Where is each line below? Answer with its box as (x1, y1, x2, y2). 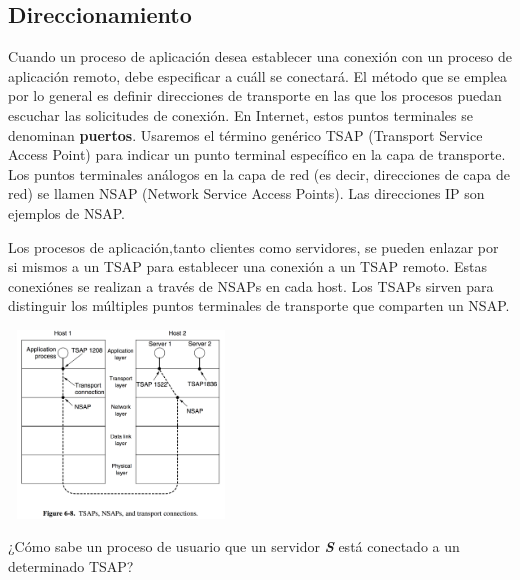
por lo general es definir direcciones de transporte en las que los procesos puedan (8, 85, 502, 106)
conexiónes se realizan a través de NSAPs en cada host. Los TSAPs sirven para (8, 275, 494, 296)
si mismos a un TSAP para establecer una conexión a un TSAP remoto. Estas (8, 256, 488, 277)
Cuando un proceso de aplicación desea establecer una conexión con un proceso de (8, 46, 513, 67)
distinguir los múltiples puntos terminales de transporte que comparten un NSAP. (8, 295, 510, 316)
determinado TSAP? (8, 556, 134, 577)
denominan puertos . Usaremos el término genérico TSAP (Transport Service (8, 124, 483, 145)
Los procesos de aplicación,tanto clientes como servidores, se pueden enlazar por (8, 236, 499, 257)
